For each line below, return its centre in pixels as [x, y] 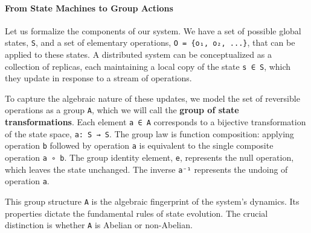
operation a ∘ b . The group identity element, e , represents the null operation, [149, 157]
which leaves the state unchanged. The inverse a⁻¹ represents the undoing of [146, 169]
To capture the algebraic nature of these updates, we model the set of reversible [152, 98]
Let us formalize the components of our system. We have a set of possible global [153, 30]
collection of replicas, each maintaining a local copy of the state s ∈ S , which [148, 66]
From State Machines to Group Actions [89, 8]
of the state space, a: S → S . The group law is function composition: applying [149, 133]
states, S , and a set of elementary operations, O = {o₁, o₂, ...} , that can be [150, 42]
